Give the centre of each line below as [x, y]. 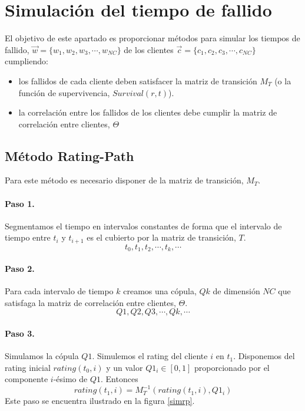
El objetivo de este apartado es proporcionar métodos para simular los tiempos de [152, 38]
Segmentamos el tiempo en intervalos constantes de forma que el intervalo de [143, 226]
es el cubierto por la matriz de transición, [161, 237]
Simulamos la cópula [42, 356]
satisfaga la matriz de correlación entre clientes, [90, 302]
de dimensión [236, 291]
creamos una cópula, [160, 291]
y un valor [125, 367]
